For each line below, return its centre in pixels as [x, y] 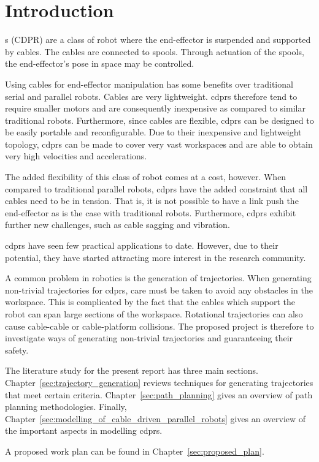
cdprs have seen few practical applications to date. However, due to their [142, 245]
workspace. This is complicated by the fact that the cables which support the [150, 302]
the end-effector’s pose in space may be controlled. [100, 63]
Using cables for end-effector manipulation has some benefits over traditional [149, 84]
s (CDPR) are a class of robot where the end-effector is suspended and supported [158, 40]
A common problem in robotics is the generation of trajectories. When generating [158, 278]
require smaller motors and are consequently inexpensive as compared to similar [155, 108]
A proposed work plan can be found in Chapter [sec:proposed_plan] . [135, 451]
